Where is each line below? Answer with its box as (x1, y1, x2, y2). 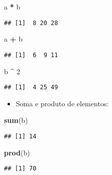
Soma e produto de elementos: (16, 98, 109, 108)
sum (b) (4, 115, 28, 125)
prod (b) (4, 147, 30, 157)
